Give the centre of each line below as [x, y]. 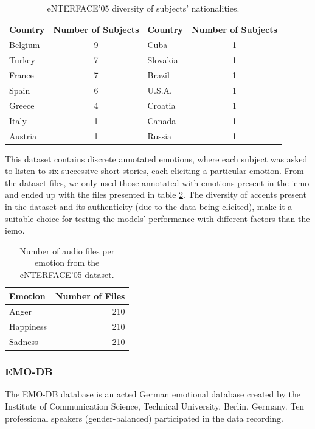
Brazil [158, 75]
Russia [160, 135]
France [22, 75]
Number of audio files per [67, 250]
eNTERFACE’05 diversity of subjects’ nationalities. [143, 8]
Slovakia [163, 60]
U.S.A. [160, 90]
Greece [22, 105]
